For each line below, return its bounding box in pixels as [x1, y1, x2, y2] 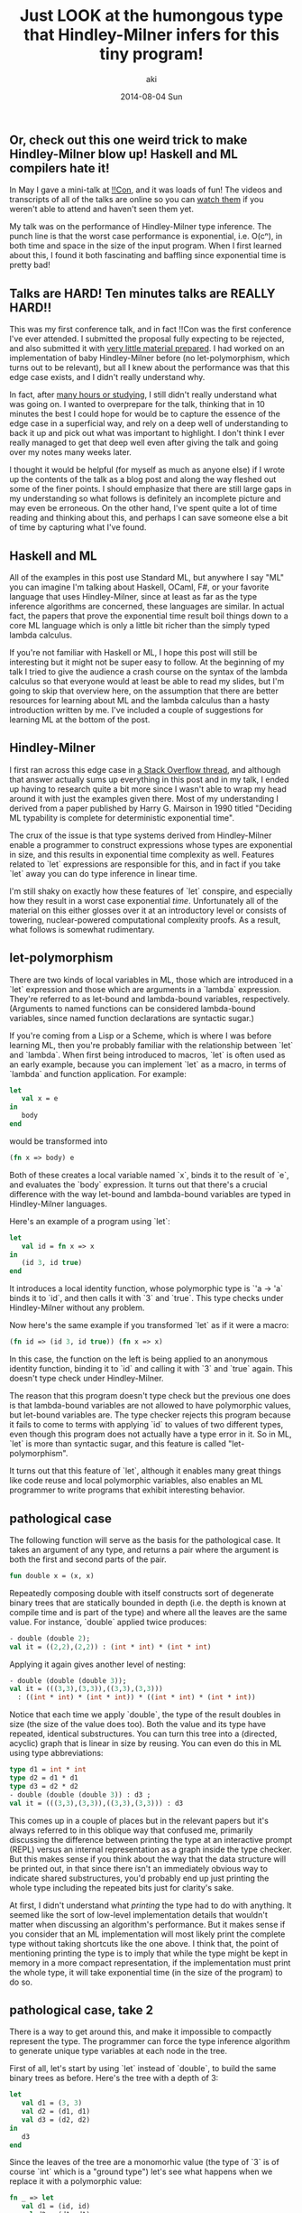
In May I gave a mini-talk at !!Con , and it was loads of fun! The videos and [9, 184, 283, 195]
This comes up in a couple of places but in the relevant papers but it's [9, 1815, 269, 1826]
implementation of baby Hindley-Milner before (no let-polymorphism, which [9, 353, 290, 364]
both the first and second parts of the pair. [9, 1554, 167, 1565]
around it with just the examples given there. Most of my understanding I [9, 793, 279, 804]
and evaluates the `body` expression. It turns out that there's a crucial [9, 1179, 268, 1190]
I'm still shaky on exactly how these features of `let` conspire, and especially [9, 886, 293, 897]
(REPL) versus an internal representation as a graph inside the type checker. [9, 1844, 292, 1855]
